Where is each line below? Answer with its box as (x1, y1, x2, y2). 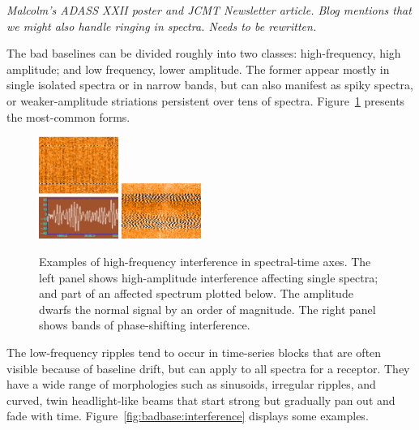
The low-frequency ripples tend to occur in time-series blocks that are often (6, 343, 382, 360)
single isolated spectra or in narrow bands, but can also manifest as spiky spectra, (6, 76, 413, 93)
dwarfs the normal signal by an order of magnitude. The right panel (39, 300, 376, 317)
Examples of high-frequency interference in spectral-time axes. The (39, 252, 371, 269)
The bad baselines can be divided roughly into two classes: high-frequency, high (6, 45, 401, 62)
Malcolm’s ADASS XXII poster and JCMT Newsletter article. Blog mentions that (6, 2, 412, 18)
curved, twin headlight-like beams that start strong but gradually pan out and (6, 391, 395, 408)
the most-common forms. (6, 108, 130, 125)
